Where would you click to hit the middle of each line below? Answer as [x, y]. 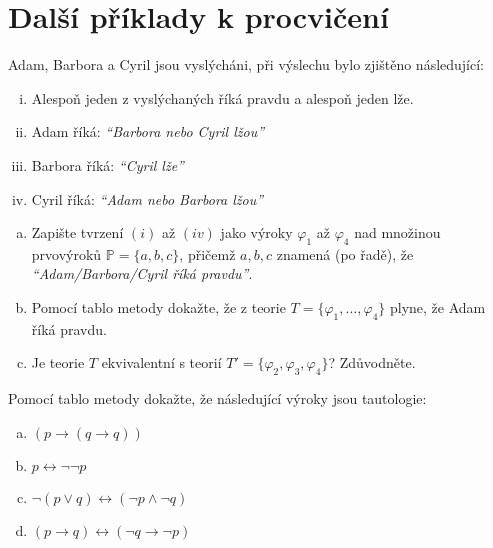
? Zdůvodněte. [372, 362]
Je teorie [58, 362]
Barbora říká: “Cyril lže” [107, 164]
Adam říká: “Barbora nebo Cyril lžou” [148, 131]
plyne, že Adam [437, 307]
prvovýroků [66, 253]
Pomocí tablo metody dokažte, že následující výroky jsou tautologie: [217, 398]
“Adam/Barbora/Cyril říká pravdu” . [142, 273]
